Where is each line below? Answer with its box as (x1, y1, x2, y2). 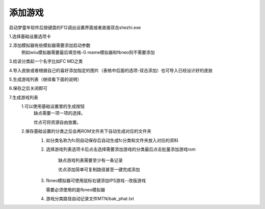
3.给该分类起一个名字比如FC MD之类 (9, 58, 83, 64)
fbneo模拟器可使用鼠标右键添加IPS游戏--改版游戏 (46, 178, 146, 183)
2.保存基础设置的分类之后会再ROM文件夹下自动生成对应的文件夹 (21, 128, 152, 134)
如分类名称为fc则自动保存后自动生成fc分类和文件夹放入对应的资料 (46, 137, 179, 143)
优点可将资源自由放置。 (33, 119, 81, 125)
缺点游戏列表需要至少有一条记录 (58, 157, 123, 163)
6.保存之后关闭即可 (9, 85, 48, 91)
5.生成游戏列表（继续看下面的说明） (9, 76, 82, 82)
